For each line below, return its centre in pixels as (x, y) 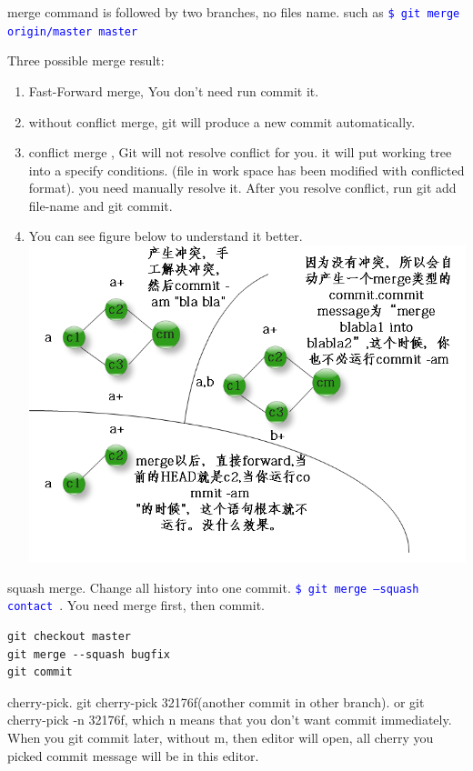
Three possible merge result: (86, 60)
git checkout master (70, 637)
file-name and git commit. (101, 205)
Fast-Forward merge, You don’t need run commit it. (174, 90)
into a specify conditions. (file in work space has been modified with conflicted (247, 170)
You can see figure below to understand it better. (166, 236)
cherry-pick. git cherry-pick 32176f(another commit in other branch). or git (216, 701)
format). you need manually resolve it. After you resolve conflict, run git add (242, 188)
